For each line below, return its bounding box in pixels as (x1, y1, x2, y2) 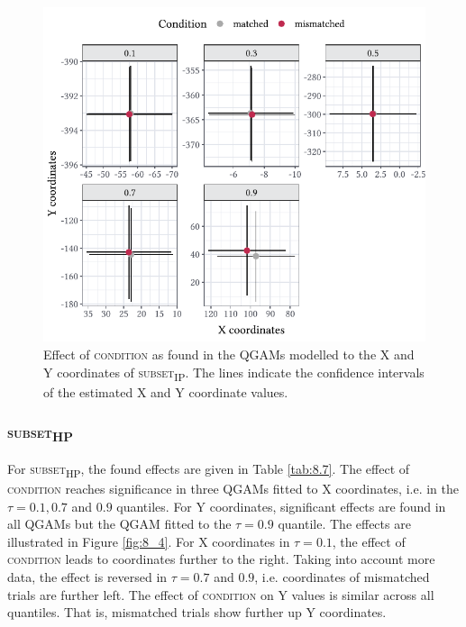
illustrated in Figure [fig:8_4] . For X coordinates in (7, 532, 290, 550)
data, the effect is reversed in (7, 568, 168, 586)
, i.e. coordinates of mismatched (254, 568, 430, 586)
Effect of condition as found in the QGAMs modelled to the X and (43, 344, 415, 363)
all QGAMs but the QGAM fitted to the (7, 514, 232, 533)
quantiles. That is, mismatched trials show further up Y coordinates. (7, 603, 387, 622)
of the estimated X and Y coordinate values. (43, 382, 288, 401)
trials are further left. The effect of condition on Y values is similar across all (7, 585, 434, 604)
